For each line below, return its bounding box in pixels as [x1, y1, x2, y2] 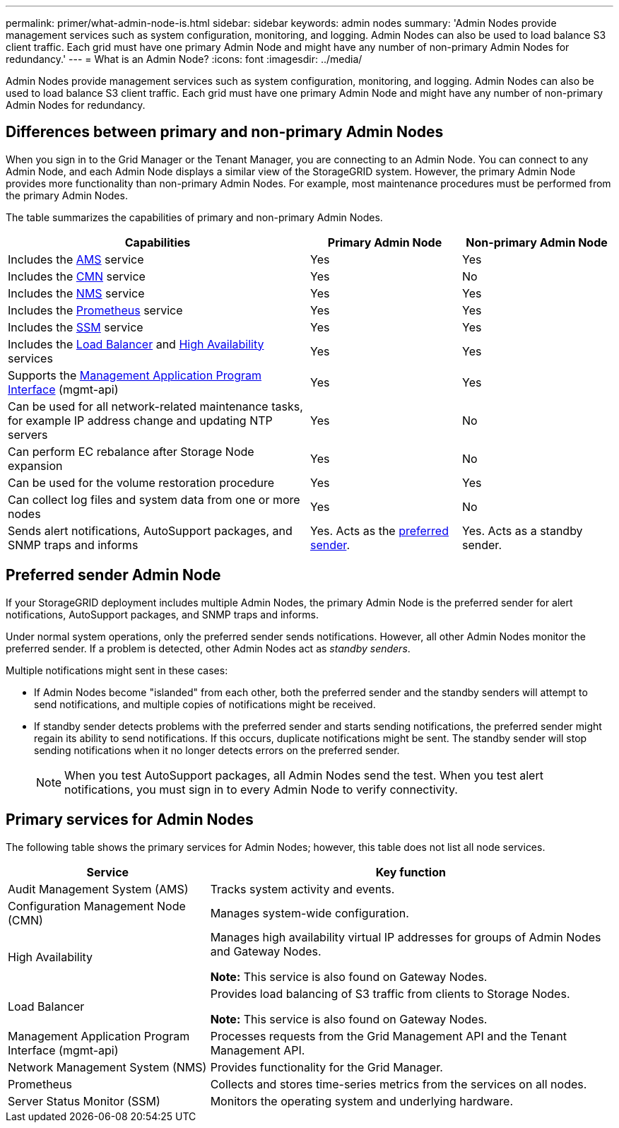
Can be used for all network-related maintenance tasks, [8, 399, 303, 413]
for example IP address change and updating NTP [8, 413, 273, 428]
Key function [375, 864, 446, 879]
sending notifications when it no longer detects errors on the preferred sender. [34, 744, 400, 756]
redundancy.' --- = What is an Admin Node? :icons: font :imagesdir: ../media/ [6, 53, 362, 65]
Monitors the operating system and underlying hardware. [210, 1093, 514, 1108]
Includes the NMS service [8, 286, 145, 300]
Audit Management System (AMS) [8, 881, 189, 896]
